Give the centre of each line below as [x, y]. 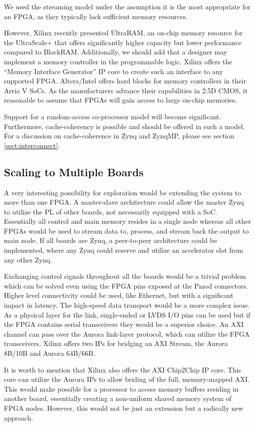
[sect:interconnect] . [32, 145]
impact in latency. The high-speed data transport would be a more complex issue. [127, 305]
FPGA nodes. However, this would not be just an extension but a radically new [124, 408]
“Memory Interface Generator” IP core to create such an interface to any [114, 71]
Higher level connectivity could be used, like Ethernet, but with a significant [119, 295]
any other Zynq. [28, 259]
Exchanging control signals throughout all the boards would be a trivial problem [125, 276]
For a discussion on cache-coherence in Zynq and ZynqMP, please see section [119, 136]
